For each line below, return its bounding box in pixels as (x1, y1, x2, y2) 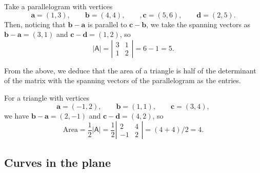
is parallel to (88, 18, 127, 29)
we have (4, 110, 29, 121)
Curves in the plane (4, 154, 111, 170)
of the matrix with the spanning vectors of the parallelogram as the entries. (4, 75, 241, 86)
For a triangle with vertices (4, 92, 90, 103)
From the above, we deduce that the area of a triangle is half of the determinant (4, 65, 256, 75)
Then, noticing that (4, 18, 66, 29)
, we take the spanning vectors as (146, 18, 251, 29)
